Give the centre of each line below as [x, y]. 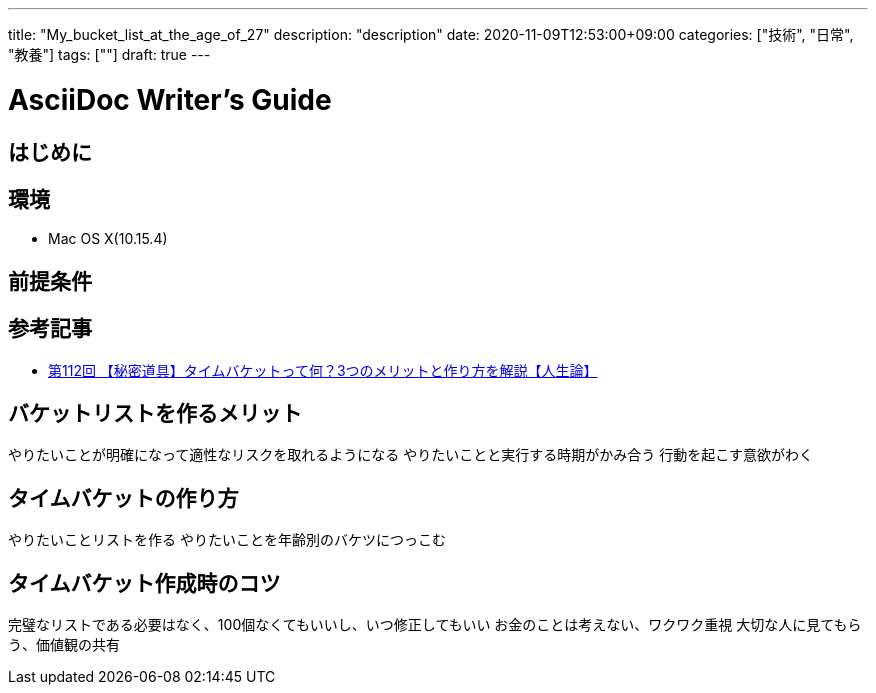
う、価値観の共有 [64, 645]
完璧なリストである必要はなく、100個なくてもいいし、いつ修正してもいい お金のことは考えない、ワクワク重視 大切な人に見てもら [435, 625]
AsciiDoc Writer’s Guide [170, 99]
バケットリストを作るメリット [155, 414]
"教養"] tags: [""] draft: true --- [109, 54]
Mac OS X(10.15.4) [108, 239]
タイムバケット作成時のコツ [144, 583]
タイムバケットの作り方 [123, 498]
